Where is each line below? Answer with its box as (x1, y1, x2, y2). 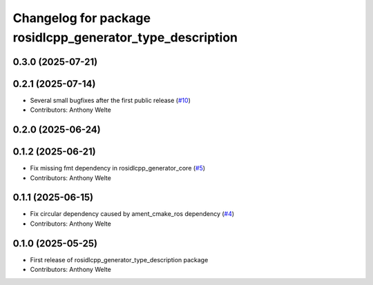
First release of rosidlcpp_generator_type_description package (30, 255, 209, 264)
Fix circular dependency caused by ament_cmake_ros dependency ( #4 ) (30, 210, 235, 218)
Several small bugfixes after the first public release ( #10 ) (30, 96, 191, 104)
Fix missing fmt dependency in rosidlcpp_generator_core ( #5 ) (30, 164, 206, 173)
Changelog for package (12, 10, 151, 26)
